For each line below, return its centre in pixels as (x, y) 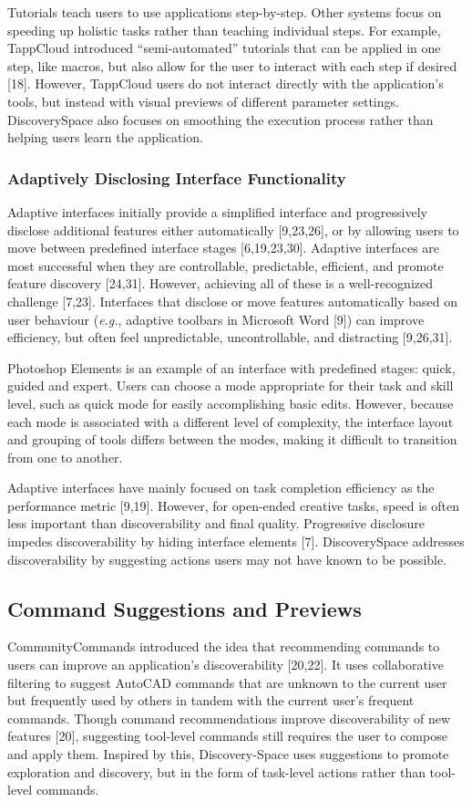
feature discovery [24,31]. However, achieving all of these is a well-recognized (220, 283)
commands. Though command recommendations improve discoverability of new (229, 718)
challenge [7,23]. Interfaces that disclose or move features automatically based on (232, 301)
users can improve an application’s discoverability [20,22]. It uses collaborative (226, 665)
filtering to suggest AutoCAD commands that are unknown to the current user (227, 682)
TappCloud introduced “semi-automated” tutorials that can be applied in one (224, 48)
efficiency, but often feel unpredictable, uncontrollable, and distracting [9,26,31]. (230, 337)
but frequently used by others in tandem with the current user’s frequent (211, 700)
